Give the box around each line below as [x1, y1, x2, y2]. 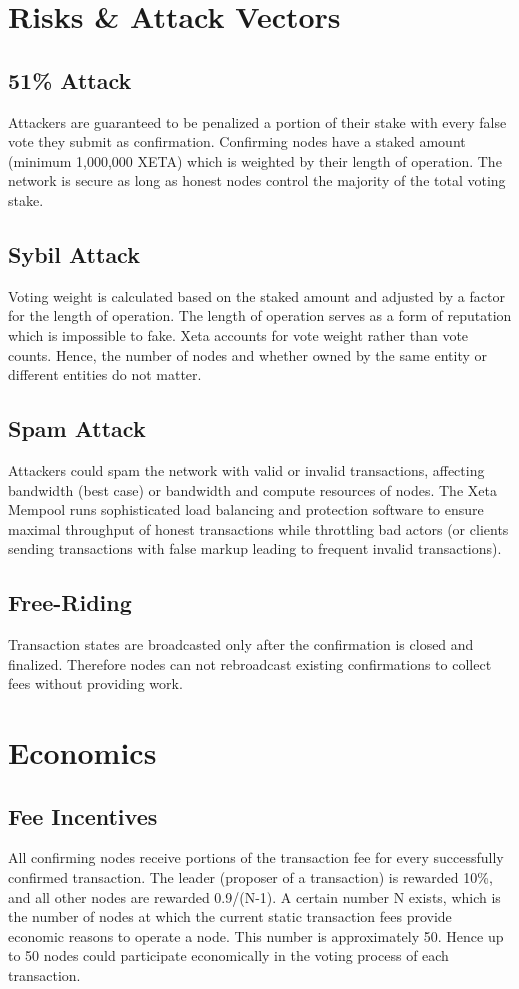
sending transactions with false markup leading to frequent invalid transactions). [8, 538, 502, 559]
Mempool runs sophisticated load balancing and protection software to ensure [8, 499, 484, 520]
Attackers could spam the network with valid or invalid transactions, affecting [8, 459, 485, 480]
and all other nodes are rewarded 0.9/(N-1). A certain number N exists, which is [8, 886, 501, 907]
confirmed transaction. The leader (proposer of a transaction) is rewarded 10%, [8, 867, 493, 888]
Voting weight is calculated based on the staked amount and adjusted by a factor [8, 285, 505, 306]
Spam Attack [8, 413, 146, 444]
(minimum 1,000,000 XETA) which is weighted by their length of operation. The [8, 150, 502, 171]
